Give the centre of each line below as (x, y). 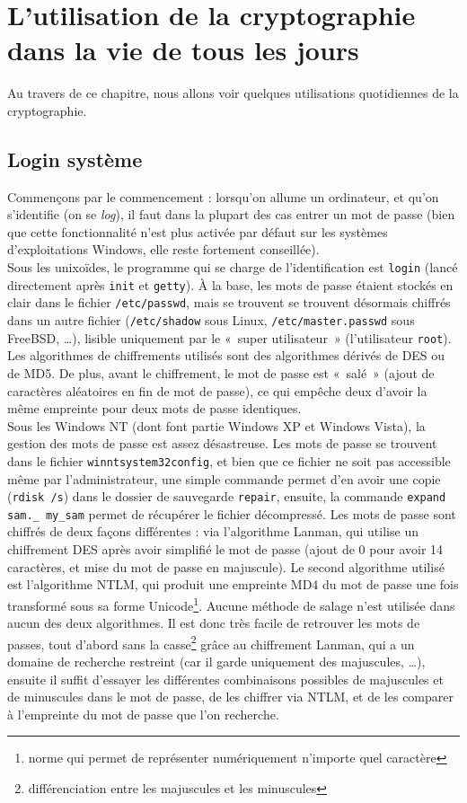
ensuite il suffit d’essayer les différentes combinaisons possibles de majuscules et (225, 679)
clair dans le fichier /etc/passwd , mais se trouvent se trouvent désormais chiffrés (229, 302)
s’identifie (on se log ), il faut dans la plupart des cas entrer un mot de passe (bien (231, 214)
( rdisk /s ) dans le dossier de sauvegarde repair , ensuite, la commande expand (227, 496)
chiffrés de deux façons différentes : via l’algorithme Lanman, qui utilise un (213, 531)
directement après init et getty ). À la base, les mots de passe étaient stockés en (230, 284)
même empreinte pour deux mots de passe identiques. (154, 408)
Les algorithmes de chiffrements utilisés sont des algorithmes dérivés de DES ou (226, 355)
